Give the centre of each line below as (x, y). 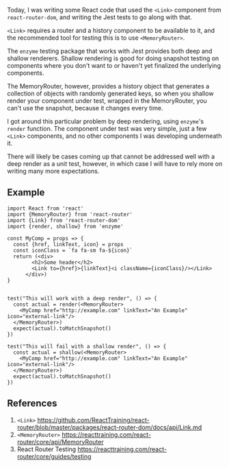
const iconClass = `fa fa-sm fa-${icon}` (73, 250)
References (32, 404)
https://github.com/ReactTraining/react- (93, 420)
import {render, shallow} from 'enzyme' (66, 226)
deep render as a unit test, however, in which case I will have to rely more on (115, 164)
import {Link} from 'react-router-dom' (64, 220)
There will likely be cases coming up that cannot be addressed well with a (111, 156)
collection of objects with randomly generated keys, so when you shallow (110, 93)
